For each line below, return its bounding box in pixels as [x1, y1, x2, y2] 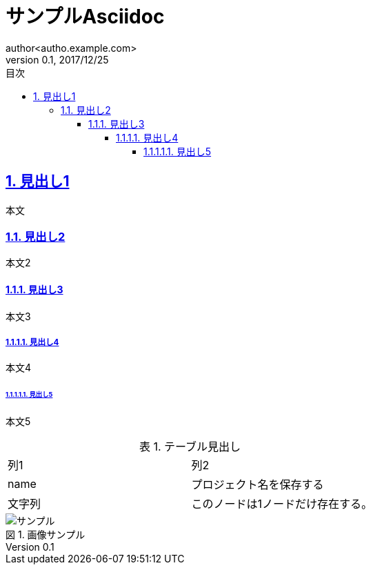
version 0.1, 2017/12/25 [6, 53, 109, 66]
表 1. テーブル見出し [139, 440, 241, 454]
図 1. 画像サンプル [6, 529, 86, 541]
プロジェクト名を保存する [191, 478, 324, 492]
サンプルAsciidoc [6, 5, 165, 28]
